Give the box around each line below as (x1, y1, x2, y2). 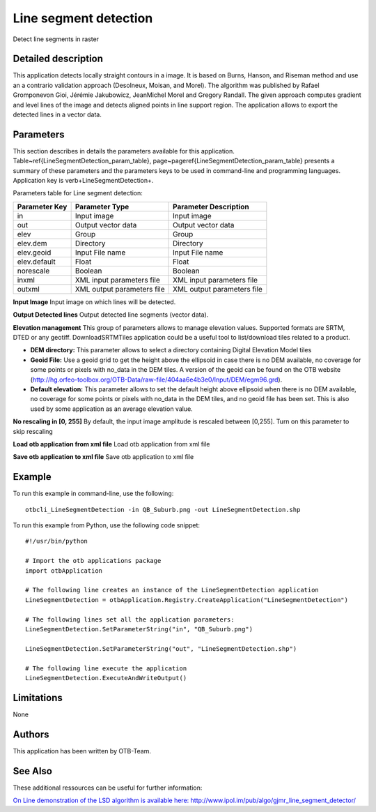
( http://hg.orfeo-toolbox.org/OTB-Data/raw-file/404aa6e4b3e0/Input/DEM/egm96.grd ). (30, 375, 283, 384)
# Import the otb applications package (25, 557, 162, 565)
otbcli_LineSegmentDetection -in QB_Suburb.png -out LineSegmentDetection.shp (25, 506, 301, 513)
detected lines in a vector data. (13, 110, 102, 119)
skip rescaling (13, 427, 54, 435)
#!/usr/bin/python (25, 537, 88, 546)
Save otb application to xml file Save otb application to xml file (13, 453, 194, 461)
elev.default (17, 257, 56, 266)
